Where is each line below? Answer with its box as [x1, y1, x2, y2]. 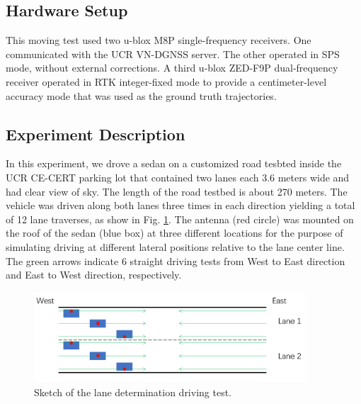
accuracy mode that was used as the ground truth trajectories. [6, 88, 277, 103]
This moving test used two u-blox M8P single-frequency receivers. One [6, 33, 311, 47]
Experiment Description [6, 123, 185, 145]
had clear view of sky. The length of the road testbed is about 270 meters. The [6, 184, 348, 198]
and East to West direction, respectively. [6, 267, 182, 282]
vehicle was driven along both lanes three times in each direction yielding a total [6, 198, 355, 213]
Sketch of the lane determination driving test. [34, 384, 232, 399]
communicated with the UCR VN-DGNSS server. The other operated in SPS [6, 46, 340, 61]
